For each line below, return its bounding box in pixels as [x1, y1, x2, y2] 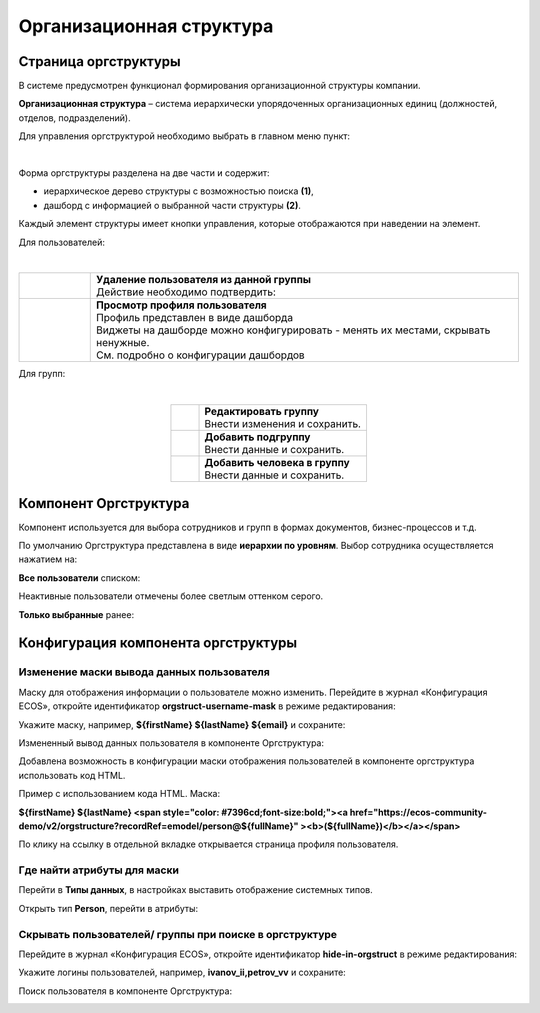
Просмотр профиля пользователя [95, 298, 267, 312]
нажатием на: [18, 553, 78, 565]
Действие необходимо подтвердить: [95, 285, 277, 299]
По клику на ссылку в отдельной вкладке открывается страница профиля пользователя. [18, 838, 399, 850]
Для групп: [18, 368, 66, 380]
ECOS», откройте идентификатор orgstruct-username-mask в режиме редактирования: [18, 700, 396, 712]
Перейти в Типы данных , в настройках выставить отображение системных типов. [18, 884, 374, 896]
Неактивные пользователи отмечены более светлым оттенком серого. [18, 590, 324, 602]
